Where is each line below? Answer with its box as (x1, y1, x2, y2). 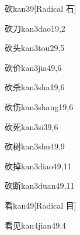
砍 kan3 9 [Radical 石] (5, 2, 76, 14)
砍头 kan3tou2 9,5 (5, 42, 65, 54)
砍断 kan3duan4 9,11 (5, 179, 75, 192)
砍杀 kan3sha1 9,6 (5, 81, 65, 93)
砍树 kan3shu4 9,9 (5, 140, 65, 152)
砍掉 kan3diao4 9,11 (5, 159, 72, 172)
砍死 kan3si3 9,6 (5, 120, 58, 132)
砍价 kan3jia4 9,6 (5, 61, 62, 73)
